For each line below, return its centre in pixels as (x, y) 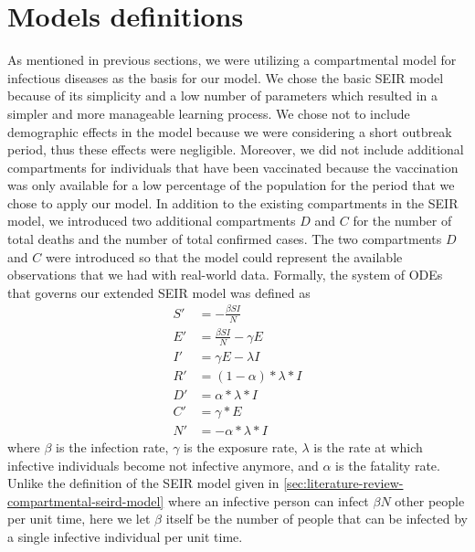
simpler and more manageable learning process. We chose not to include (209, 113)
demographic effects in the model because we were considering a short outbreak (230, 131)
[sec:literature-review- (343, 483)
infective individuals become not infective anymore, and (163, 465)
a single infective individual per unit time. (125, 536)
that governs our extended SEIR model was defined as (159, 292)
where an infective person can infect (268, 500)
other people (430, 500)
